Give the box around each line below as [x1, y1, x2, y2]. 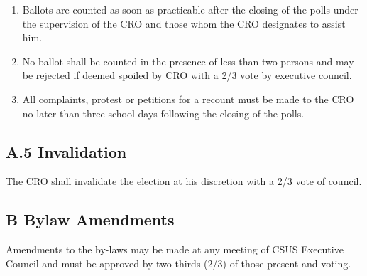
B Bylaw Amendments [6, 208, 175, 230]
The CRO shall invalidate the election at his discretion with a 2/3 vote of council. [6, 174, 362, 189]
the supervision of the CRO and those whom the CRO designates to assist [22, 16, 346, 31]
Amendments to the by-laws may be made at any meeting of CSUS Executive [6, 242, 344, 257]
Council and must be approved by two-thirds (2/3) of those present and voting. [6, 255, 351, 270]
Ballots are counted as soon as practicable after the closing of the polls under [22, 2, 358, 16]
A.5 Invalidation [6, 140, 127, 162]
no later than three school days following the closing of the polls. [22, 105, 305, 120]
